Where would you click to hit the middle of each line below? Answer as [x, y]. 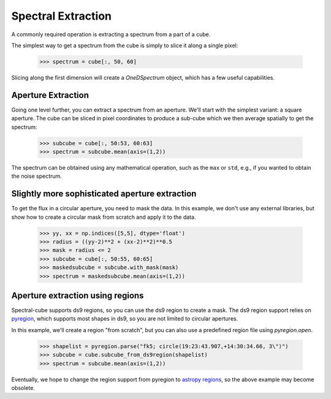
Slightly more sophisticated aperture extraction [104, 194]
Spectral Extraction [61, 16]
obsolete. [23, 388]
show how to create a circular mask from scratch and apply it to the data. [104, 217]
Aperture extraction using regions [78, 295]
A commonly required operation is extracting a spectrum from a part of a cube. [111, 34]
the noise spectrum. [37, 176]
